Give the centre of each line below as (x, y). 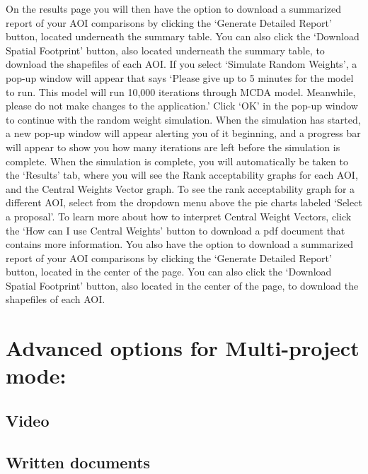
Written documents (78, 462)
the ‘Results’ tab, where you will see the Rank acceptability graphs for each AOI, (182, 175)
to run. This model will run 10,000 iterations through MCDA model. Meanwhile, (181, 91)
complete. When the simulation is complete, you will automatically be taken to (177, 161)
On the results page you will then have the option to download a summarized (173, 8)
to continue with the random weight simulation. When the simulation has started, (183, 119)
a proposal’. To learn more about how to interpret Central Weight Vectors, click (179, 216)
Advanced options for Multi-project (183, 348)
